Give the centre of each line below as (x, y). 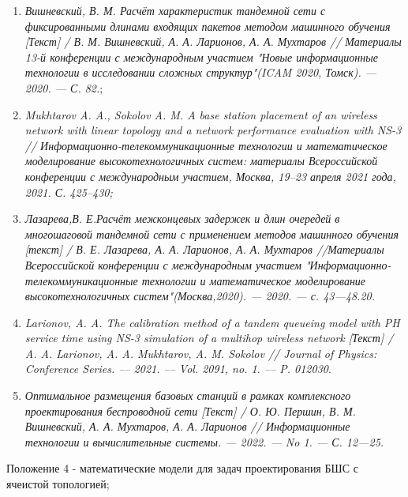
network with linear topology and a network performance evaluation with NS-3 (213, 130)
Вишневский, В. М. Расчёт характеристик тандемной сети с (175, 10)
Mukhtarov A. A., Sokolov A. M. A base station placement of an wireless (201, 114)
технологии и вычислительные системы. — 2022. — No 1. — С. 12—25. (204, 441)
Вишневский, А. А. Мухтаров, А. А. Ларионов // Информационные (187, 426)
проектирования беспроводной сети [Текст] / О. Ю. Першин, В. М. (190, 410)
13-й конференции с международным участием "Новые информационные (201, 56)
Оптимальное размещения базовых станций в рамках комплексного (188, 395)
